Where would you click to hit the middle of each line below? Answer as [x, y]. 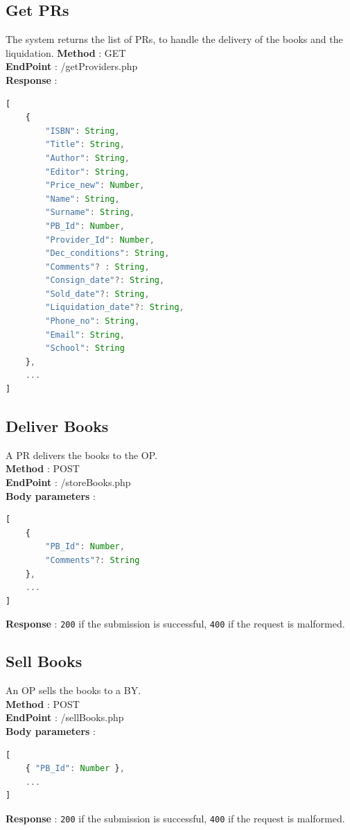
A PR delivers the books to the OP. [81, 455]
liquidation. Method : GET [66, 52]
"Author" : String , [88, 158]
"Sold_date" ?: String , [97, 294]
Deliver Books [57, 426]
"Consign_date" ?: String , [105, 280]
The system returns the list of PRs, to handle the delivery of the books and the [174, 39]
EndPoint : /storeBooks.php [68, 482]
